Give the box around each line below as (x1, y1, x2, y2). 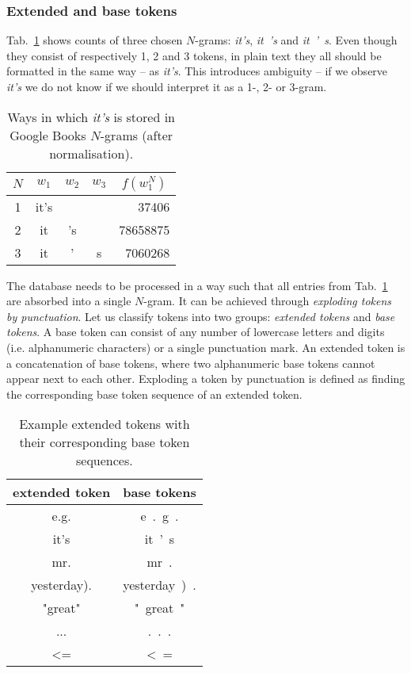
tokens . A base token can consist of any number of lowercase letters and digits (6, 323, 385, 340)
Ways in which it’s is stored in (7, 107, 176, 126)
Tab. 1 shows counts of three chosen (6, 32, 183, 48)
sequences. (76, 451, 133, 470)
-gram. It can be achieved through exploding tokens (143, 293, 392, 309)
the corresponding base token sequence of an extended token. (6, 385, 303, 402)
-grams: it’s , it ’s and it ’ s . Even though (195, 32, 398, 48)
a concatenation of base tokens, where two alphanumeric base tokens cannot (6, 354, 375, 371)
